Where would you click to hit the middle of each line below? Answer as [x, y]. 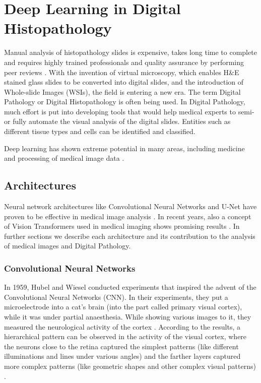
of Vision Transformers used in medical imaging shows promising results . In [122, 226]
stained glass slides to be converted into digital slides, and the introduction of [124, 82]
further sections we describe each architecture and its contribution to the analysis [130, 236]
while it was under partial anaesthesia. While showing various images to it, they [128, 317]
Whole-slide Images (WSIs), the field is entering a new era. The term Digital [122, 91]
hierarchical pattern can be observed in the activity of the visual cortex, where [125, 336]
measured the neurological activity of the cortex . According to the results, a [122, 326]
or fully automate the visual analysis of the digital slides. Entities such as [117, 121]
